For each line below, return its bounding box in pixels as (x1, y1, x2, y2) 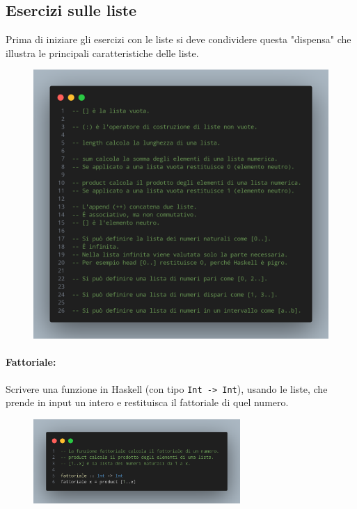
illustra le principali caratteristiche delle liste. (6, 45, 199, 60)
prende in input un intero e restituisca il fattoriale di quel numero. (6, 395, 289, 410)
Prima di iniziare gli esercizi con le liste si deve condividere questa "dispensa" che (6, 32, 351, 47)
